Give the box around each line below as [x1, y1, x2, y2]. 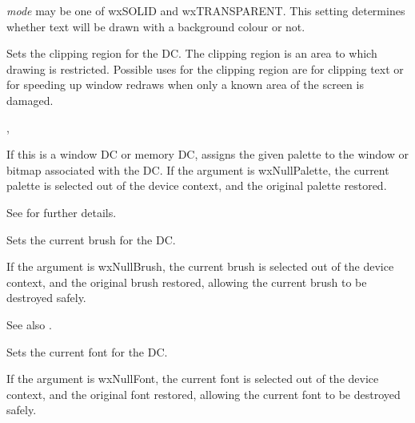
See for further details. [6, 203, 117, 220]
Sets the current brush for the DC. [6, 231, 176, 248]
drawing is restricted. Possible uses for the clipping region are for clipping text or [6, 60, 404, 77]
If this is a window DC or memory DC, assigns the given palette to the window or [6, 146, 409, 163]
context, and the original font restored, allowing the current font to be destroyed [6, 385, 401, 402]
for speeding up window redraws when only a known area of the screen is [6, 76, 364, 93]
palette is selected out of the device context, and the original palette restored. [6, 177, 387, 194]
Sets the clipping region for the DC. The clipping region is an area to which [6, 45, 377, 62]
